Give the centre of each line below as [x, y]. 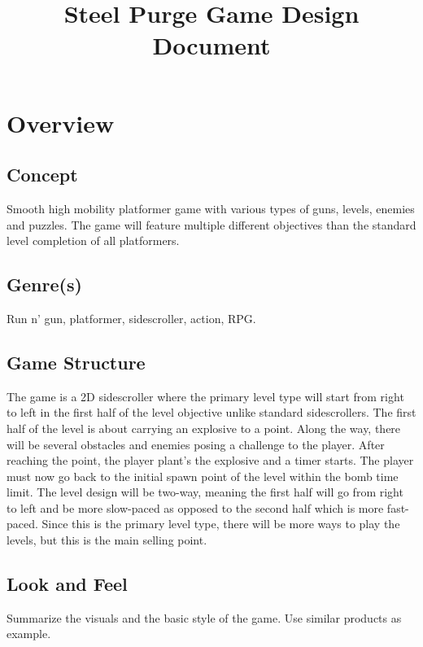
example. [29, 634]
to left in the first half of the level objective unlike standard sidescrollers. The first [211, 412]
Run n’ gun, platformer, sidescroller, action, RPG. [131, 318]
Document [211, 45]
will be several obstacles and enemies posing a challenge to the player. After [196, 444]
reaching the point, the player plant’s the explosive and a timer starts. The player [210, 460]
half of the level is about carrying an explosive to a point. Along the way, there [204, 428]
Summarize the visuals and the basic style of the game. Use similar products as [204, 617]
